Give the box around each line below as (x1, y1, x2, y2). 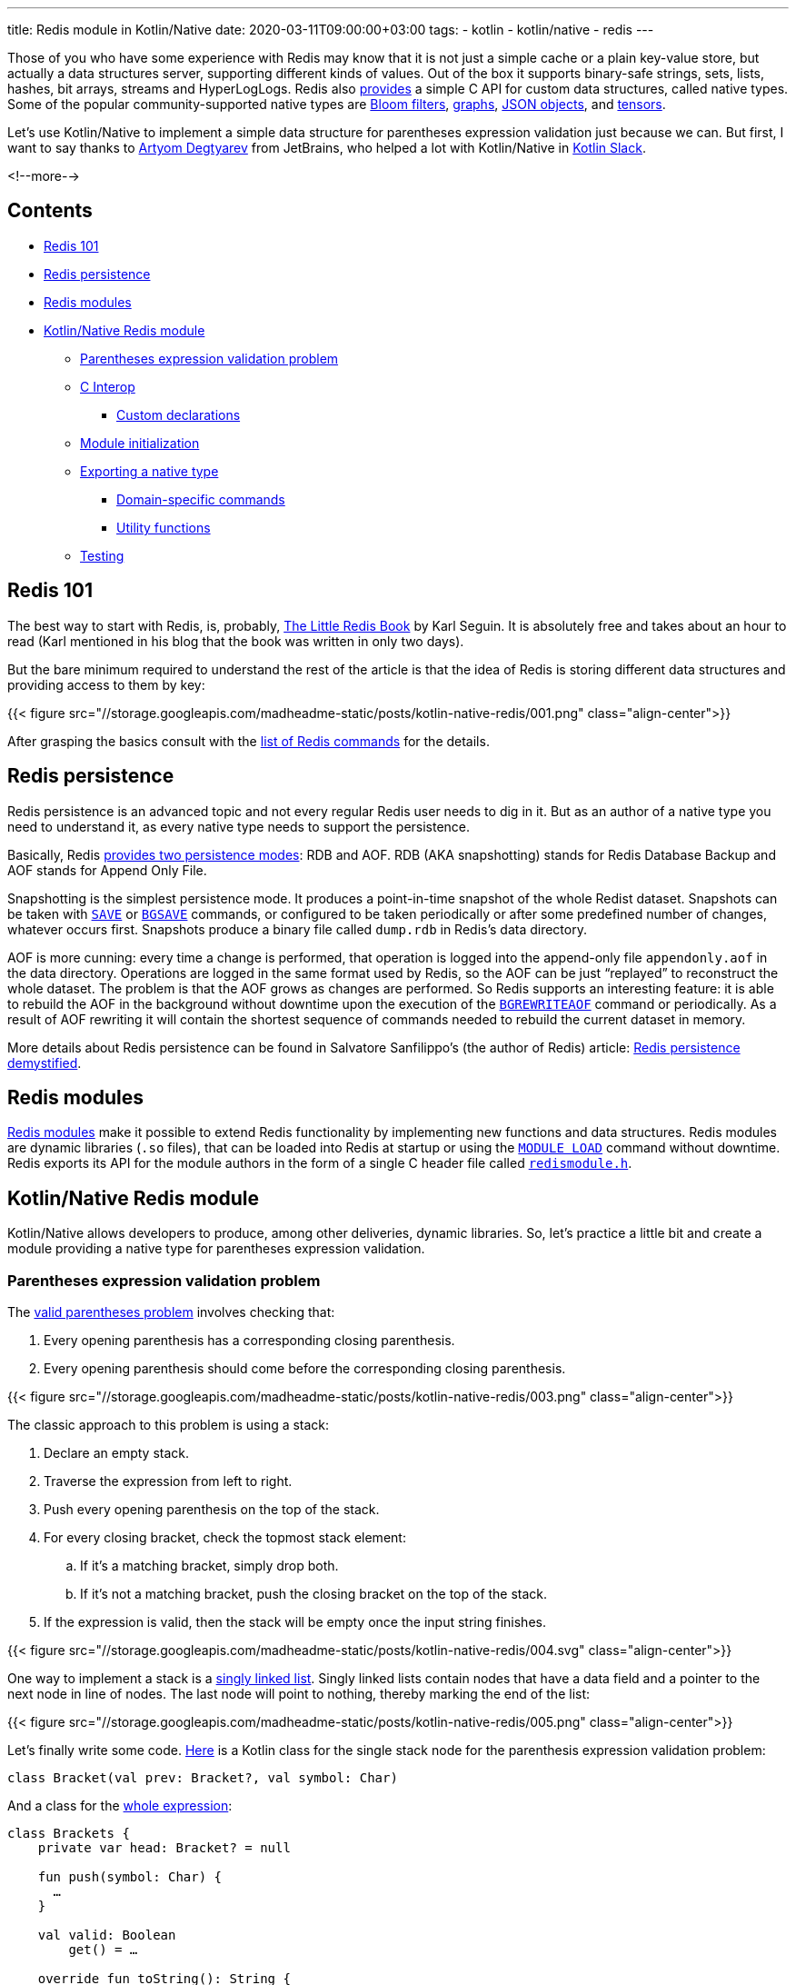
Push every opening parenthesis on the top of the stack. (44, 1501, 380, 1517)
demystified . (7, 1054, 82, 1071)
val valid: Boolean (37, 1927, 176, 1942)
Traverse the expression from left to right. (44, 1472, 293, 1489)
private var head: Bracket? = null (37, 1840, 291, 1855)
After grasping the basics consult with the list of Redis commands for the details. (7, 733, 490, 749)
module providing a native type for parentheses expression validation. (7, 1241, 425, 1257)
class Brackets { (7, 1825, 130, 1840)
